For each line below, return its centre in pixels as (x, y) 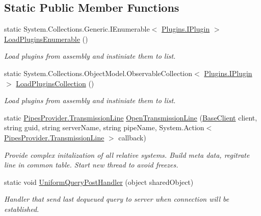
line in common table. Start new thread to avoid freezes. (91, 165)
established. (22, 209)
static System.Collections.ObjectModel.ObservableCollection (98, 73)
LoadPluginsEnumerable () (46, 39)
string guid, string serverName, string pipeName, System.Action (104, 127)
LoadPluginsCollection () (55, 83)
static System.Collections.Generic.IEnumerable (77, 29)
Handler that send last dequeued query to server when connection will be (117, 199)
